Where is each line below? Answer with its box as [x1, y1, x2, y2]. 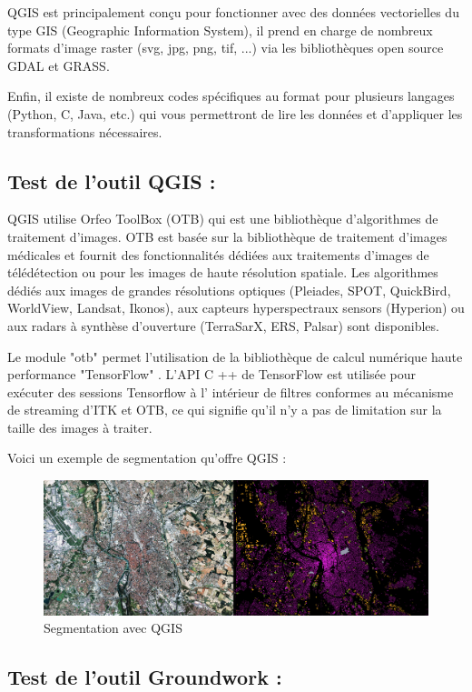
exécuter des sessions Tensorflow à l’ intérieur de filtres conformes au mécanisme [7, 382, 454, 401]
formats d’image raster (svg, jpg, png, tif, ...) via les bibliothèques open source [7, 38, 444, 57]
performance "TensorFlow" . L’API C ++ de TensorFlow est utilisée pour [7, 365, 417, 384]
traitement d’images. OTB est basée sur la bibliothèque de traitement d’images [7, 226, 447, 246]
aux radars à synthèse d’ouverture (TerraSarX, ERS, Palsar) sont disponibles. [7, 316, 439, 335]
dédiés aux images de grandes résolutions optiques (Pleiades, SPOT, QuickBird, [7, 280, 451, 299]
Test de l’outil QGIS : [7, 166, 216, 195]
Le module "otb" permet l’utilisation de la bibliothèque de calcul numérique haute [7, 346, 463, 366]
